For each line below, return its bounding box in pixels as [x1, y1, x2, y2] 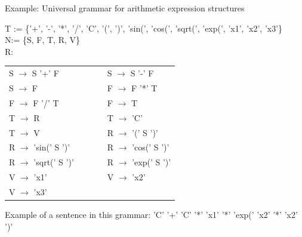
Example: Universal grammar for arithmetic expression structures [5, 2, 245, 14]
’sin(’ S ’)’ [33, 141, 70, 153]
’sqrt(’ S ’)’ [33, 156, 74, 168]
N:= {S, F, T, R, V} [5, 33, 80, 46]
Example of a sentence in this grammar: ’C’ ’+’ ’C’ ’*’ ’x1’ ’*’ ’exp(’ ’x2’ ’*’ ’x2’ [5, 208, 298, 220]
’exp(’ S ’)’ [132, 156, 171, 168]
